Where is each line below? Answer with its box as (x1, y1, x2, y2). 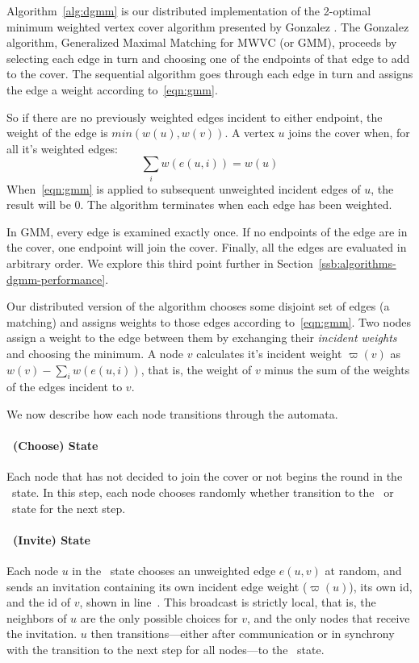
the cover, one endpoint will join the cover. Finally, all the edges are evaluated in (6, 239, 407, 256)
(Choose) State (13, 437, 98, 454)
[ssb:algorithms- (318, 255, 396, 272)
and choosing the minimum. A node (6, 345, 184, 362)
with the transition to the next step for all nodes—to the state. (6, 640, 325, 657)
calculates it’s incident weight (196, 345, 342, 362)
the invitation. (6, 625, 78, 642)
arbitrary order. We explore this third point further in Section (6, 255, 313, 272)
